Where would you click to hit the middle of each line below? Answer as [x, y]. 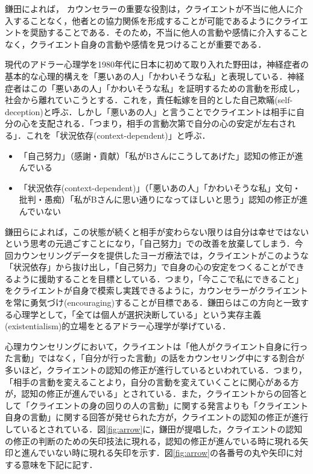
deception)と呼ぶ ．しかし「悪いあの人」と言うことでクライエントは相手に [150, 111]
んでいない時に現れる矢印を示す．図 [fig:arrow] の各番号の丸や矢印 [158, 453]
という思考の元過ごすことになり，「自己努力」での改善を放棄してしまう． [150, 243]
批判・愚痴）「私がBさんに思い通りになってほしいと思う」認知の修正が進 [163, 199]
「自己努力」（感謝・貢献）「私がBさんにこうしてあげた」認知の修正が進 [161, 155]
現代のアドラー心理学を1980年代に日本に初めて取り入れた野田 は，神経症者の [157, 64]
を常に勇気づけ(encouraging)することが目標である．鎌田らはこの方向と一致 [153, 302]
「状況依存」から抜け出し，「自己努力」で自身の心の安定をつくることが [146, 267]
